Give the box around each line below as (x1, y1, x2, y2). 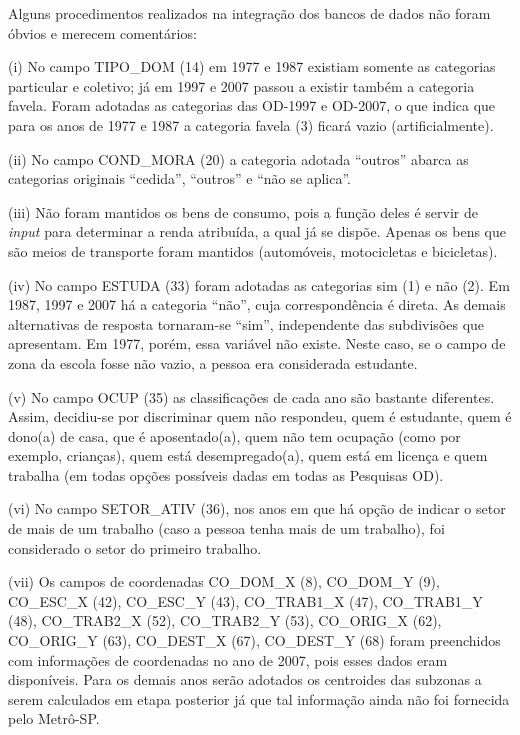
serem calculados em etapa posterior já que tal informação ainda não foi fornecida (8, 688, 510, 709)
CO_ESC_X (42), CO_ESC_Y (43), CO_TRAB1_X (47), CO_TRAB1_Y (8, 590, 483, 611)
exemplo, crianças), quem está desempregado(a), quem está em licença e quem (8, 445, 488, 466)
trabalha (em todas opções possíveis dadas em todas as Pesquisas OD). (8, 464, 444, 485)
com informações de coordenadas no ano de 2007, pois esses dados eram (8, 649, 448, 670)
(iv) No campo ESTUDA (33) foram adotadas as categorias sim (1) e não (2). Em (8, 274, 510, 295)
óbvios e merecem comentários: (8, 22, 197, 43)
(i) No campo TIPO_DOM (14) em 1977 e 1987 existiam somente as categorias (8, 56, 496, 77)
